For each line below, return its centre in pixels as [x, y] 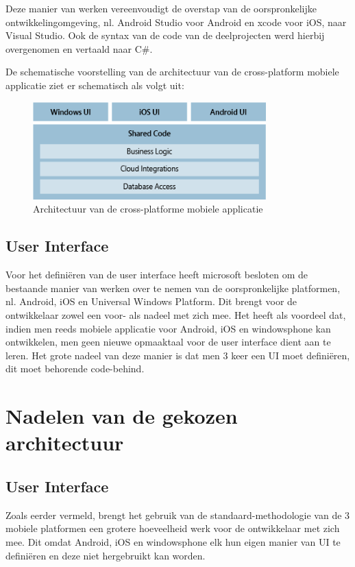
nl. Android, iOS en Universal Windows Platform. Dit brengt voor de [151, 301]
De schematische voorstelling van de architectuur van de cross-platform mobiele [172, 72]
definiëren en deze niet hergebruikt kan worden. [106, 555]
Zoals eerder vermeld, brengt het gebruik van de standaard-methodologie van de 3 [178, 515]
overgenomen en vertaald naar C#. [79, 48]
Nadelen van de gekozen [122, 416]
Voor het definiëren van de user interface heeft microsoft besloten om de [157, 275]
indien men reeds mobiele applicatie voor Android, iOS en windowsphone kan [168, 328]
